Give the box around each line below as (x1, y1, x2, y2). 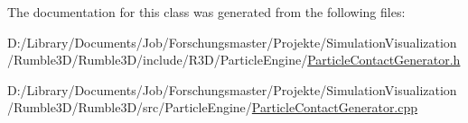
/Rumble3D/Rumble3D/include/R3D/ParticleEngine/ (7, 50, 308, 69)
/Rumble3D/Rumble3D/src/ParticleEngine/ (7, 98, 252, 117)
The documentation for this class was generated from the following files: (7, 3, 406, 21)
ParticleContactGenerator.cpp (251, 98, 418, 117)
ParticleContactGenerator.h (307, 50, 461, 69)
